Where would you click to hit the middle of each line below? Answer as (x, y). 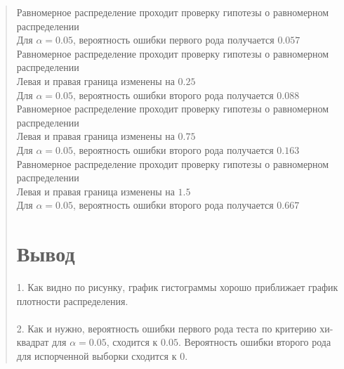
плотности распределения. (72, 300)
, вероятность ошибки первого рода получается (173, 40)
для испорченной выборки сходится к (97, 356)
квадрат (33, 342)
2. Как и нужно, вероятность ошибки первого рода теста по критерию (166, 328)
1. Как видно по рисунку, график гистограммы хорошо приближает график (177, 287)
